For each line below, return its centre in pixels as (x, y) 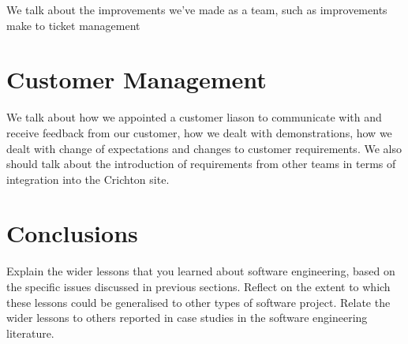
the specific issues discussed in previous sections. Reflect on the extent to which (198, 286)
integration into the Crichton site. (88, 179)
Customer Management (137, 79)
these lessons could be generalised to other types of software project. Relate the (198, 302)
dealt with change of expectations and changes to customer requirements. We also (204, 148)
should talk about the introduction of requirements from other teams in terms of (201, 164)
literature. (30, 333)
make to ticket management (73, 25)
